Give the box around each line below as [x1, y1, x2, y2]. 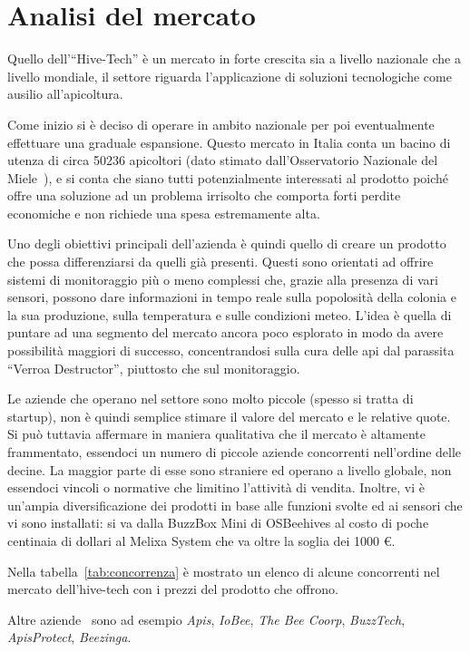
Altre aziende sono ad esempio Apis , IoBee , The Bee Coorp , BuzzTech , [7, 609, 406, 628]
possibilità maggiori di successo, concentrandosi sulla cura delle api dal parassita [7, 341, 455, 360]
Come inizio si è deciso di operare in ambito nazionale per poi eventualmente [7, 114, 435, 133]
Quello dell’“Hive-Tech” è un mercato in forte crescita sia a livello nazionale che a [7, 49, 461, 68]
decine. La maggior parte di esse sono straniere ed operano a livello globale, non [7, 460, 452, 479]
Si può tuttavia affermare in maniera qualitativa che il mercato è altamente [7, 424, 426, 443]
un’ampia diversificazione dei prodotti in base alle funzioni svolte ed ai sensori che [7, 495, 463, 514]
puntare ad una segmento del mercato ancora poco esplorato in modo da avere [7, 323, 444, 342]
